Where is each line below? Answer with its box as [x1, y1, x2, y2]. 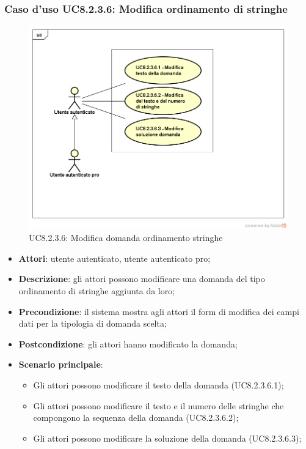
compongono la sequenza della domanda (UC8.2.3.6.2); [33, 411, 239, 424]
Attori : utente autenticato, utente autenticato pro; [18, 251, 211, 264]
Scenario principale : [18, 358, 103, 371]
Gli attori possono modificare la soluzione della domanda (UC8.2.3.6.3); [33, 431, 302, 444]
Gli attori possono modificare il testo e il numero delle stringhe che [33, 399, 284, 412]
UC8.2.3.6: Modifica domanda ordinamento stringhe [29, 231, 223, 244]
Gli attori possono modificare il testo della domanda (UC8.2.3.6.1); [33, 378, 284, 391]
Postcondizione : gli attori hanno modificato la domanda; [18, 337, 238, 350]
